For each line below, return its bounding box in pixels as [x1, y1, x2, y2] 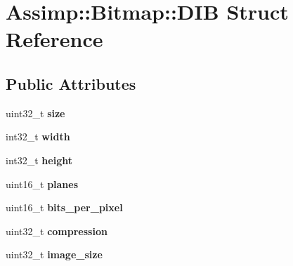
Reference [6, 25, 103, 53]
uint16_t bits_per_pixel [6, 200, 123, 215]
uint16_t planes [6, 176, 79, 191]
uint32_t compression [6, 223, 108, 238]
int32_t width [6, 129, 70, 144]
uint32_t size [6, 105, 65, 120]
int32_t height [6, 152, 72, 167]
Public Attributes [6, 72, 136, 94]
